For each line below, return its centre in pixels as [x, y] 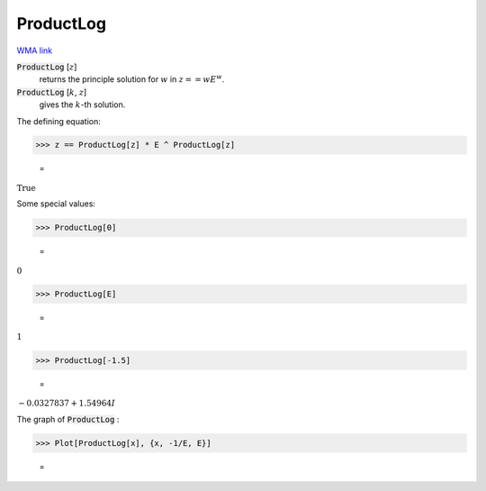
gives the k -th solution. [82, 105]
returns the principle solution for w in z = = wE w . [132, 79]
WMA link [35, 50]
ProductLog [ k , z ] [52, 92]
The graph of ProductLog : [68, 419]
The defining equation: [58, 121]
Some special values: [56, 204]
